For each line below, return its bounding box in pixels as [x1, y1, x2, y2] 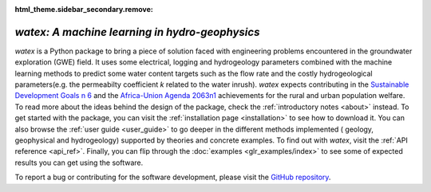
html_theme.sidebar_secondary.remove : [14, 5, 153, 14]
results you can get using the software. [14, 158, 144, 167]
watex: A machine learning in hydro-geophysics [14, 25, 260, 39]
